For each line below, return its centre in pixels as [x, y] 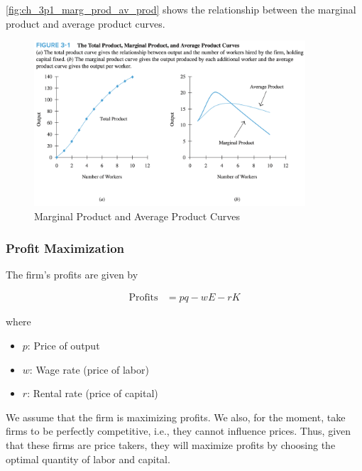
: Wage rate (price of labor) [89, 369]
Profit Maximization [65, 248]
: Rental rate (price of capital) [93, 393]
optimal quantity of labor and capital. [88, 459]
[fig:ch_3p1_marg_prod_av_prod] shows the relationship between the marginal [181, 9]
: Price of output [64, 346]
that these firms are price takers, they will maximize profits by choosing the [171, 445]
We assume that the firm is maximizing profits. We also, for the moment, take [176, 417]
